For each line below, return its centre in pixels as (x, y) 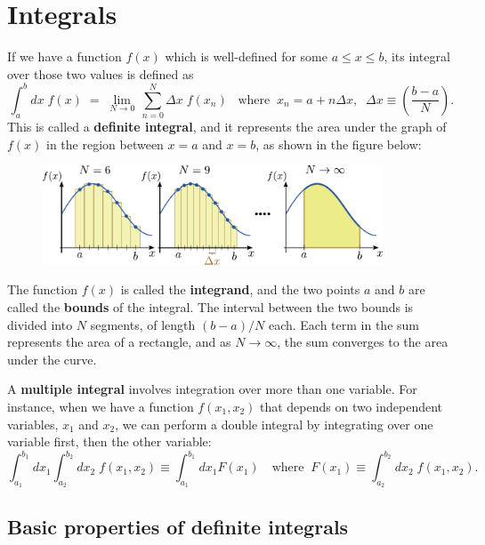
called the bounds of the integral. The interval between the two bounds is (210, 306)
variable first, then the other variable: (109, 441)
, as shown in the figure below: (339, 144)
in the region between (105, 144)
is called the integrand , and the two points (240, 289)
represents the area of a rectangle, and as (119, 342)
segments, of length (143, 324)
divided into (40, 324)
